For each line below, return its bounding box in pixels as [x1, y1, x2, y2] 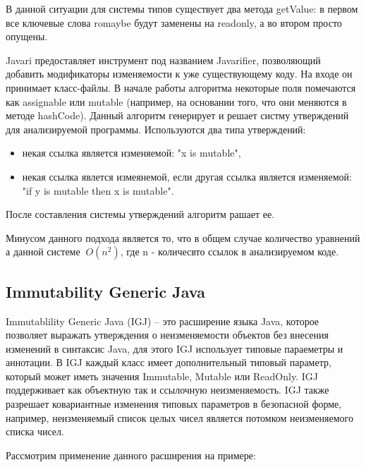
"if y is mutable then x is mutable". [22, 183, 174, 198]
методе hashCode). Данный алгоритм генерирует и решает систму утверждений [6, 108, 349, 123]
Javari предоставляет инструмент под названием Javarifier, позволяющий [6, 52, 321, 67]
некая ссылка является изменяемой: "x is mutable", [22, 145, 241, 160]
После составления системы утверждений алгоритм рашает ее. [6, 207, 275, 222]
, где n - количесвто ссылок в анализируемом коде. [120, 244, 339, 259]
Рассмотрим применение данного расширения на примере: [6, 447, 256, 462]
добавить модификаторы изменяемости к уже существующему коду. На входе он [6, 66, 353, 81]
